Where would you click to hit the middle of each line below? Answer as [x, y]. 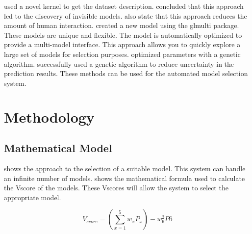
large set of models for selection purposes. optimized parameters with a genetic [122, 54]
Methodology [49, 117]
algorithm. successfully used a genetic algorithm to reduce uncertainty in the [119, 64]
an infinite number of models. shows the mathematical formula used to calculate [125, 178]
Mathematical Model [58, 148]
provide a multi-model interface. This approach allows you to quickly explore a [122, 44]
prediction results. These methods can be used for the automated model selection [126, 73]
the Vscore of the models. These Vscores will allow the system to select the [116, 188]
